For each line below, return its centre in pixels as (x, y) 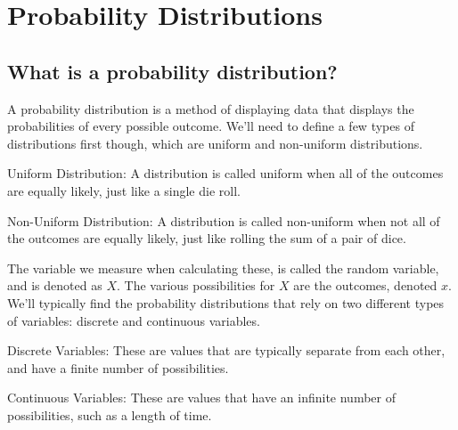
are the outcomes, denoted (365, 285)
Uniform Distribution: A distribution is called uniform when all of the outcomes (225, 173)
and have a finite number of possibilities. (118, 367)
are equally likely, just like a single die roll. (124, 190)
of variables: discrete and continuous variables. (134, 320)
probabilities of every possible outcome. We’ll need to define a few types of (211, 126)
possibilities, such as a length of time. (110, 414)
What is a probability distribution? (172, 71)
